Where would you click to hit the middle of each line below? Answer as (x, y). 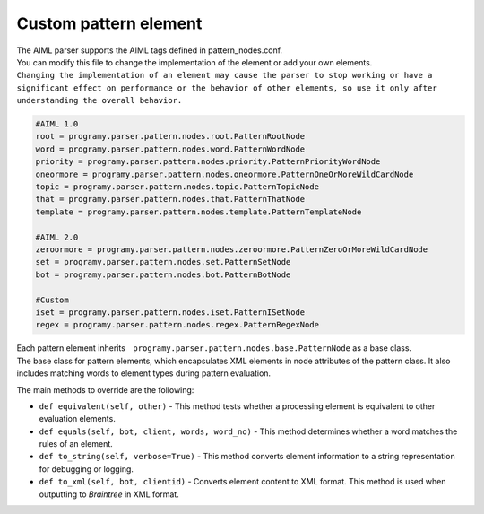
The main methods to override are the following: (105, 389)
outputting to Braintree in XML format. (109, 494)
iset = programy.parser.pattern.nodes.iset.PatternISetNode (170, 312)
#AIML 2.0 (57, 237)
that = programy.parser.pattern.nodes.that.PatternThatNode (170, 199)
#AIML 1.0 (57, 124)
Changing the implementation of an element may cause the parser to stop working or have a (225, 75)
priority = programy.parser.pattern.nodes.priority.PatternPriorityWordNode (208, 162)
